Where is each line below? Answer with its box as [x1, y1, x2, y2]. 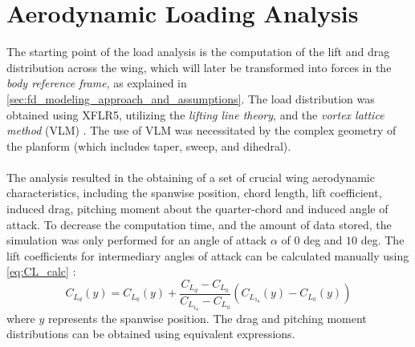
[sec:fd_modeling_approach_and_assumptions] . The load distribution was [6, 90, 375, 107]
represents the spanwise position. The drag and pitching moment [48, 309, 367, 326]
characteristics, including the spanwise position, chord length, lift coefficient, [6, 184, 382, 201]
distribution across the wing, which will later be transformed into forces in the [6, 59, 392, 75]
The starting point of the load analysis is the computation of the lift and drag [6, 43, 390, 60]
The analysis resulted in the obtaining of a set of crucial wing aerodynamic [6, 168, 375, 185]
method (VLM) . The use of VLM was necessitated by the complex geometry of [6, 122, 397, 139]
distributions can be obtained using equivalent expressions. [6, 325, 295, 342]
